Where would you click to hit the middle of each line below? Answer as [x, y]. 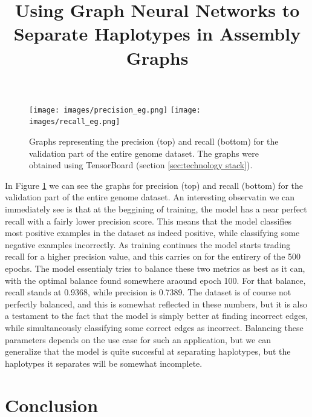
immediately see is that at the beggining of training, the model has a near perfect [156, 209]
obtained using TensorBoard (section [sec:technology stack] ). [141, 165]
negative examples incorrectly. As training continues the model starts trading [148, 244]
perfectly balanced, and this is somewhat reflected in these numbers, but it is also [156, 304]
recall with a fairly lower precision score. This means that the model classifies [148, 221]
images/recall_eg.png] [75, 122]
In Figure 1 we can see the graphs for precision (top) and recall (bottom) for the [154, 185]
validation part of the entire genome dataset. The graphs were [144, 153]
